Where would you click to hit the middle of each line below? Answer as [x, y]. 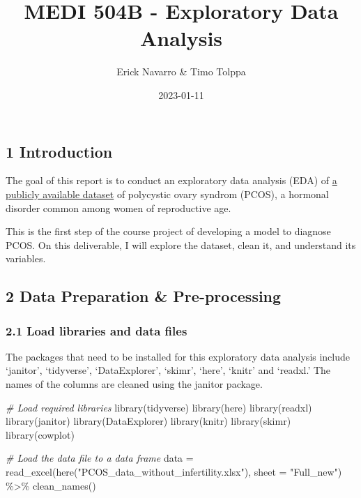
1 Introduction [59, 151]
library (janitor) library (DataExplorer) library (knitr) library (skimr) [148, 421]
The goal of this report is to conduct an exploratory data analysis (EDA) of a [171, 180]
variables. [26, 258]
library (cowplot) [40, 434]
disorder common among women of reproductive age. [118, 207]
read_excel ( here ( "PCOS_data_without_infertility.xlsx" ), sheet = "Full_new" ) [174, 472]
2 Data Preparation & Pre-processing [144, 296]
